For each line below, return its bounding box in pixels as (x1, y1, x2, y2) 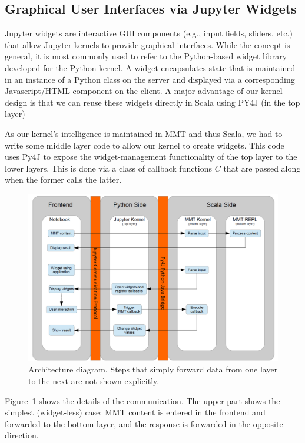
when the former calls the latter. (5, 173, 122, 186)
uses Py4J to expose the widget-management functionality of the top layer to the (5, 150, 297, 163)
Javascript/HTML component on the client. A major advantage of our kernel (5, 85, 283, 97)
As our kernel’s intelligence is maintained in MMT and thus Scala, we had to (5, 127, 283, 139)
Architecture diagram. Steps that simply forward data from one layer (28, 363, 278, 375)
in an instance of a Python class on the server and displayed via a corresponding (5, 73, 295, 85)
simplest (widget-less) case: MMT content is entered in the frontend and (5, 406, 266, 418)
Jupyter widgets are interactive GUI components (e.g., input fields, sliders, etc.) (5, 27, 293, 39)
